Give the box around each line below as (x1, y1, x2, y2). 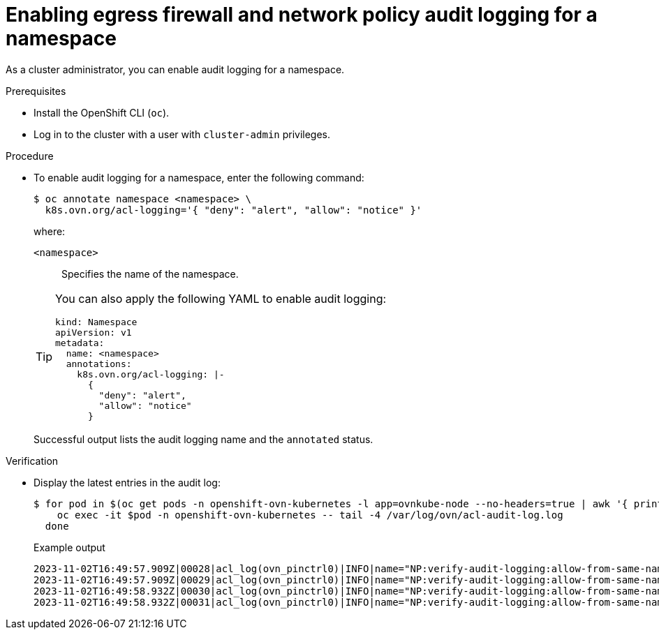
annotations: (66, 358, 132, 369)
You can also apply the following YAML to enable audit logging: (55, 291, 387, 306)
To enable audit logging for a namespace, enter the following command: (34, 171, 364, 184)
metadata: (55, 337, 105, 348)
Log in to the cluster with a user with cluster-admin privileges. (34, 128, 331, 140)
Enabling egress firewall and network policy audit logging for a (6, 3, 598, 27)
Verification (6, 454, 59, 467)
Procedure (6, 149, 54, 162)
